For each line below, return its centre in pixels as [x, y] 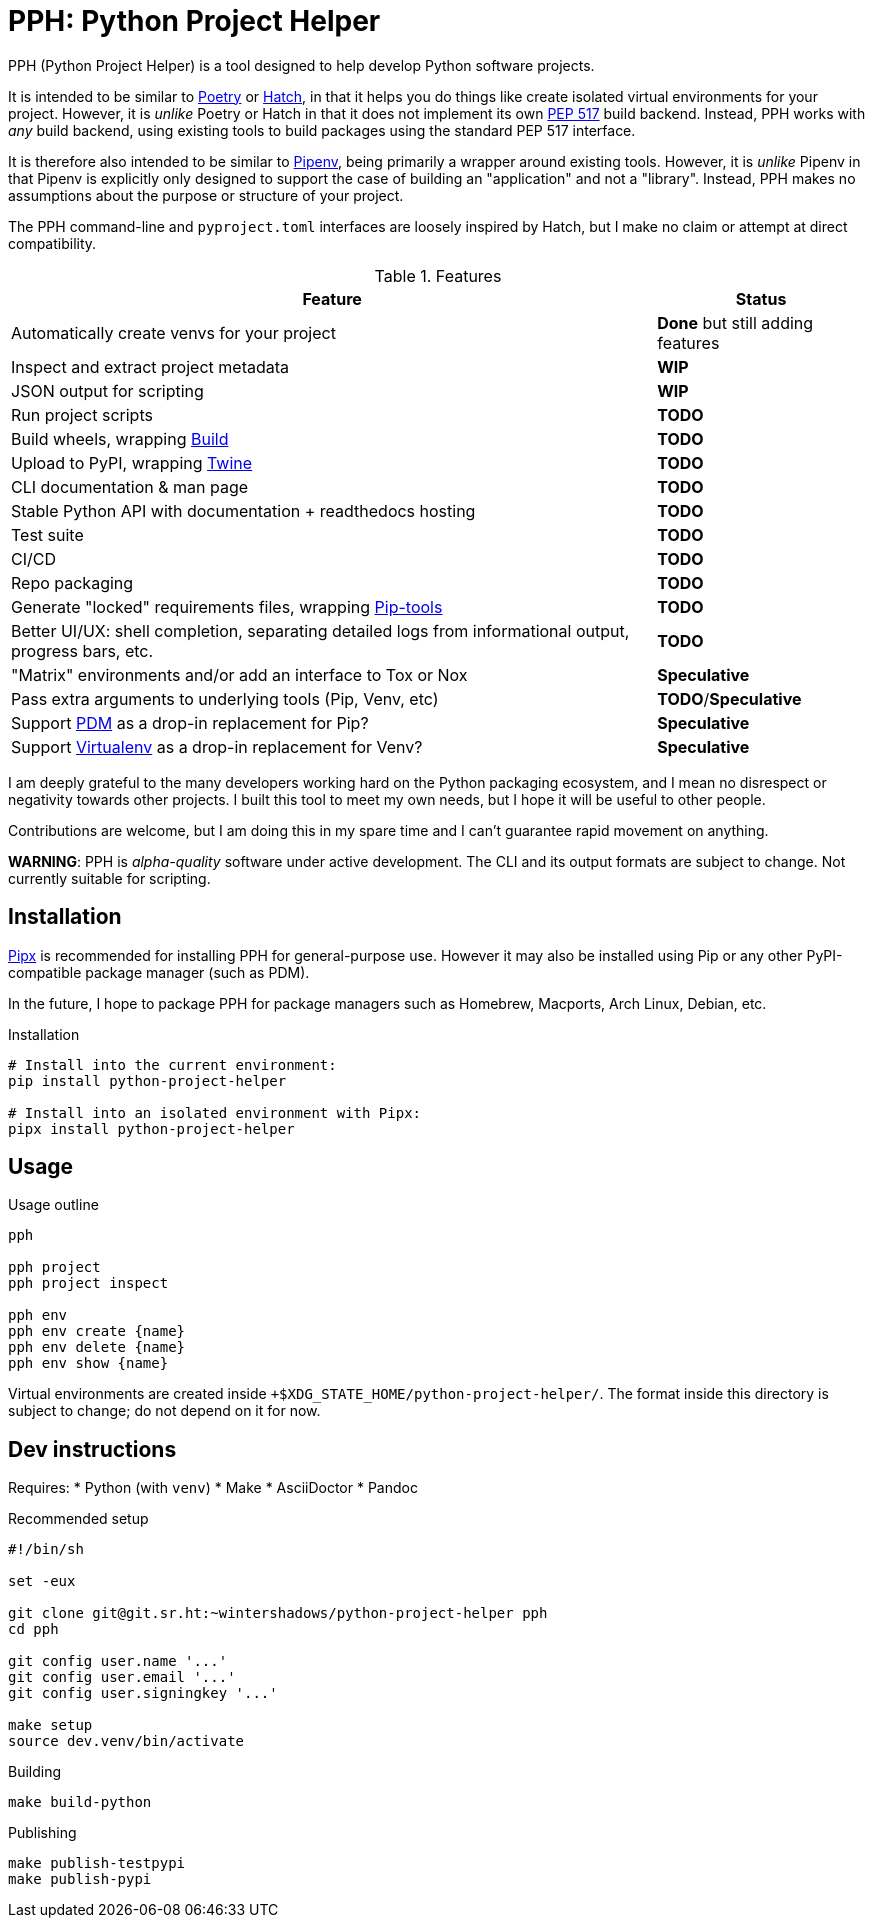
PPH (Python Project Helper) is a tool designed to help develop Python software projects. [301, 65]
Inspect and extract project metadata [150, 366]
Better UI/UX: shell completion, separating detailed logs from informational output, [320, 630]
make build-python [80, 1802]
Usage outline [53, 1205]
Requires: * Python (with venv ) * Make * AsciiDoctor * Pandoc [213, 1488]
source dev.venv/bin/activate [126, 1741]
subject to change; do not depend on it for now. [164, 1411]
